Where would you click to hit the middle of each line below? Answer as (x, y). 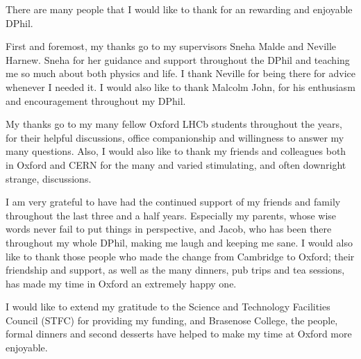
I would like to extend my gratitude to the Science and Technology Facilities (168, 307)
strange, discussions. (49, 178)
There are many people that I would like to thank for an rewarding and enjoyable (179, 9)
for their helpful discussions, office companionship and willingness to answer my (175, 137)
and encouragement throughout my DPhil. (96, 100)
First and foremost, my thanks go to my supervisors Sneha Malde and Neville (171, 46)
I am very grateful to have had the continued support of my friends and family (173, 202)
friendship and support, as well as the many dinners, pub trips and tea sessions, (175, 270)
